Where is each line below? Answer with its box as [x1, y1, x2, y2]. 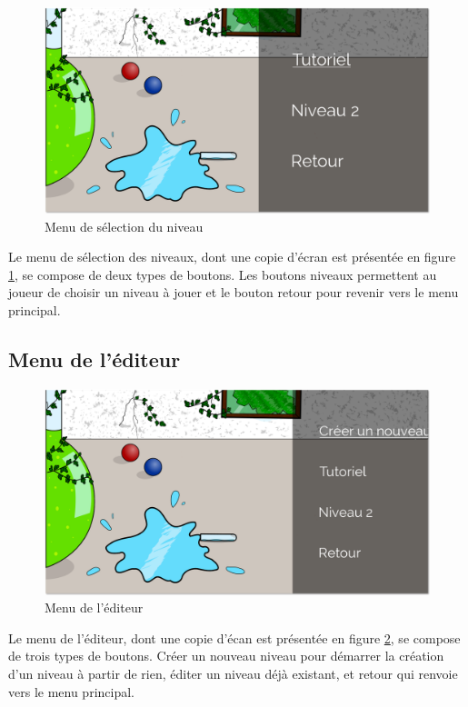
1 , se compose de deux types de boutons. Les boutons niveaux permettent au [8, 264, 437, 284]
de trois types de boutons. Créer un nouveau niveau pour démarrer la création [8, 646, 444, 665]
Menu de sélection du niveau [45, 216, 204, 235]
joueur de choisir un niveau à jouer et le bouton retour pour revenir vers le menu [8, 283, 459, 302]
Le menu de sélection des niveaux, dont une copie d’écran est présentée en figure [8, 247, 456, 266]
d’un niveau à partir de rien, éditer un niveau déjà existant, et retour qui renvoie [8, 663, 458, 682]
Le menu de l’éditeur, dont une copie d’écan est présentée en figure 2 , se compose [8, 628, 461, 647]
